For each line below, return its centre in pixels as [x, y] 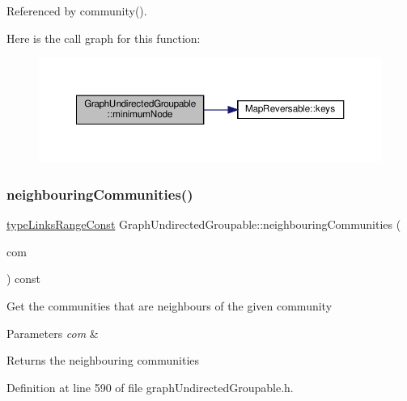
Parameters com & [53, 333]
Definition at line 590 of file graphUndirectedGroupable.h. [150, 387]
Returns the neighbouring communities [103, 360]
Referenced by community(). [77, 11]
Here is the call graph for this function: [104, 38]
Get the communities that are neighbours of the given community [170, 306]
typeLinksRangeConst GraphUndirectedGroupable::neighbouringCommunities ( [204, 224]
